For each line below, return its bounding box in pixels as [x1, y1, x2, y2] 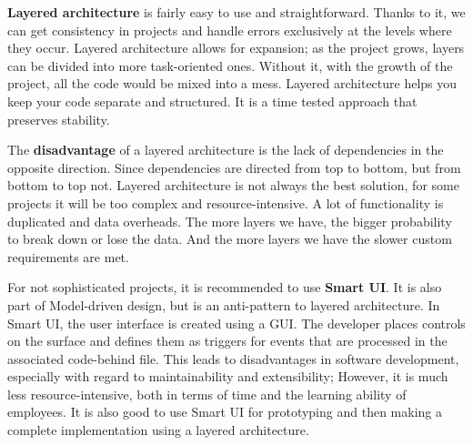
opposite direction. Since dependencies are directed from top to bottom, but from [7, 157, 461, 177]
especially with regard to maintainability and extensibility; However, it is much [7, 367, 448, 386]
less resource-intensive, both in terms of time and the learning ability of [7, 384, 407, 403]
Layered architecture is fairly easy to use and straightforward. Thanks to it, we [7, 3, 466, 21]
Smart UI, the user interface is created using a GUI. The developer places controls [7, 313, 466, 332]
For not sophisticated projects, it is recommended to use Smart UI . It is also [7, 278, 442, 297]
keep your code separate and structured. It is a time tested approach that [7, 91, 418, 110]
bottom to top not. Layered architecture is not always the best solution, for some [7, 176, 459, 195]
